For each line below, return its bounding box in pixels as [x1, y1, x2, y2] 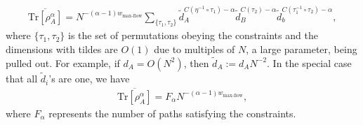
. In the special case [267, 55, 352, 70]
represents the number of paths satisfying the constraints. [48, 105, 296, 120]
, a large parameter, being [246, 42, 357, 57]
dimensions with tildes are [6, 42, 118, 57]
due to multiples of [154, 42, 235, 57]
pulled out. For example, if [6, 55, 120, 70]
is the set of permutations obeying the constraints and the [68, 28, 318, 43]
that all [6, 71, 38, 86]
